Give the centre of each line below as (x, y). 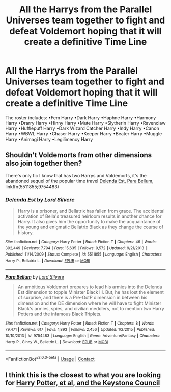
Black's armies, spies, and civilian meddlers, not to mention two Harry (91, 308)
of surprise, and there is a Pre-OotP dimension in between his (82, 297)
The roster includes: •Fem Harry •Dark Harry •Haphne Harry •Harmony (81, 117)
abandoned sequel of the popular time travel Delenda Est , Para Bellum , (79, 181)
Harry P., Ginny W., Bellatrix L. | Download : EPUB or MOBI (57, 342)
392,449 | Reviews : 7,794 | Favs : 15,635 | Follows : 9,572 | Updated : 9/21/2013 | (76, 248)
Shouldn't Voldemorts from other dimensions (79, 155)
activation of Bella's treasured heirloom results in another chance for (90, 216)
